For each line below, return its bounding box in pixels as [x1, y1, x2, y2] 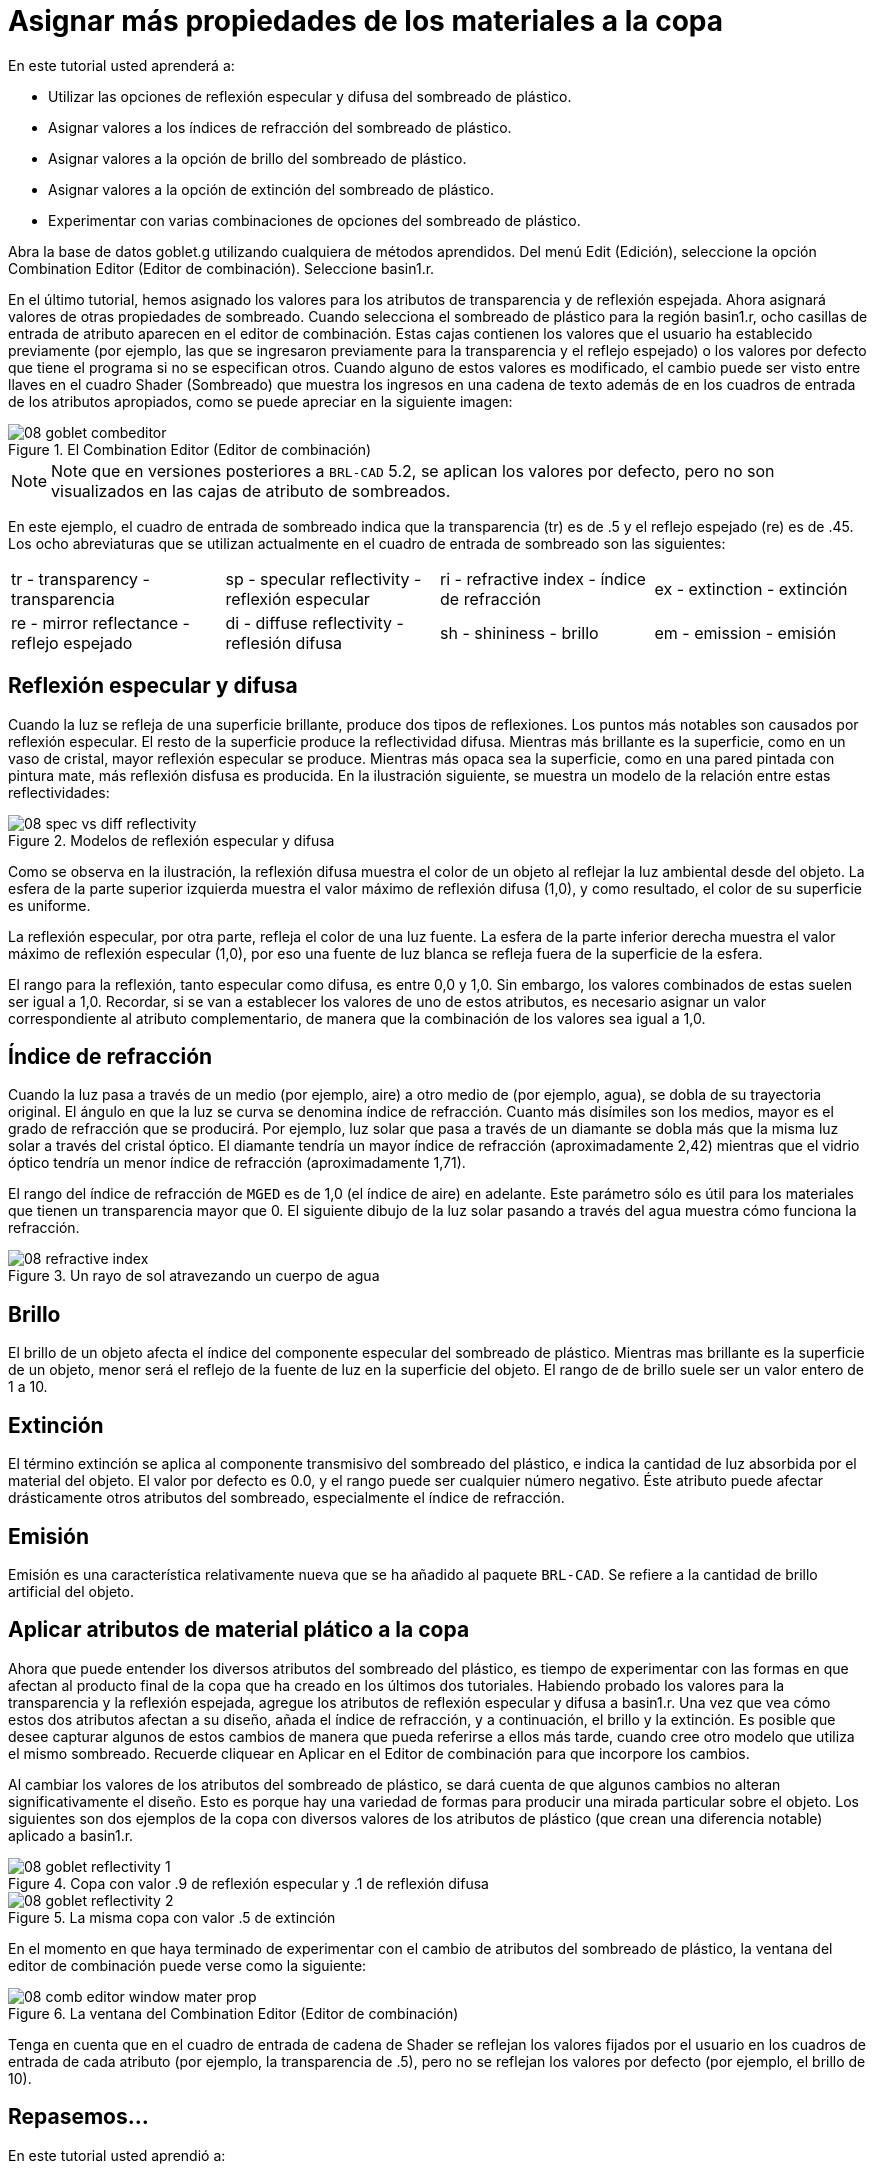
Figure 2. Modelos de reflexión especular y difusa [8, 831, 335, 849]
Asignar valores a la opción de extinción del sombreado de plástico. [48, 180, 495, 198]
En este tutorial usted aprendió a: [8, 2146, 226, 2164]
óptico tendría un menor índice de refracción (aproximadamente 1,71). [8, 1154, 466, 1172]
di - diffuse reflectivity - [225, 612, 404, 633]
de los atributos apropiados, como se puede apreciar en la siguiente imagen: [8, 392, 513, 410]
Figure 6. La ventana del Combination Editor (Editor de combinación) [8, 2004, 459, 2022]
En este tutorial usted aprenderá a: [8, 56, 235, 74]
